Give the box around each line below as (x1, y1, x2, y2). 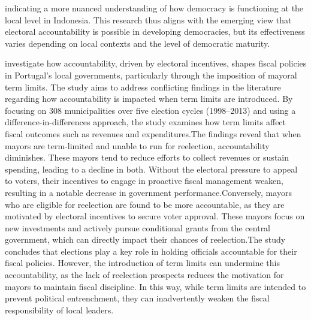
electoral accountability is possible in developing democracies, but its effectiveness (5, 25, 305, 38)
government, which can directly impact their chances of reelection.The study (5, 233, 286, 246)
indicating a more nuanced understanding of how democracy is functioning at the (5, 2, 304, 14)
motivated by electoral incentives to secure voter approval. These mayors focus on (5, 210, 305, 222)
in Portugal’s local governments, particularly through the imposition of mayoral (5, 68, 297, 81)
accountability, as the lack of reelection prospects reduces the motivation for (5, 268, 284, 281)
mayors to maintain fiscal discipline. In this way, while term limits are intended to (5, 280, 306, 292)
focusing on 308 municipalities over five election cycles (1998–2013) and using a (5, 104, 296, 116)
